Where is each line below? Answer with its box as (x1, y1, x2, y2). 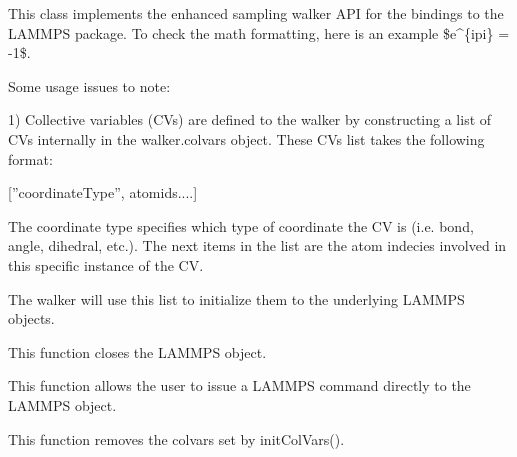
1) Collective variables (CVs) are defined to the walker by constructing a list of (8, 109, 492, 130)
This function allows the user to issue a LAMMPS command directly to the (8, 375, 471, 396)
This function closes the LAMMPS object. (8, 341, 267, 362)
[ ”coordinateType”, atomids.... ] (8, 182, 198, 203)
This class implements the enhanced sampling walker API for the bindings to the (8, 3, 504, 23)
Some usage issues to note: (8, 75, 171, 96)
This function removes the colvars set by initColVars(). (8, 428, 345, 449)
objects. (8, 308, 55, 329)
